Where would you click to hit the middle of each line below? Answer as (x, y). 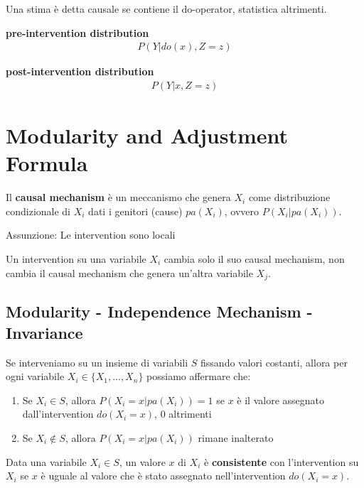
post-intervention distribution (80, 71)
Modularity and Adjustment (147, 135)
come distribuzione (289, 197)
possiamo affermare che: (199, 376)
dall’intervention (58, 414)
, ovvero (242, 211)
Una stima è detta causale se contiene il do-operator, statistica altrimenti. (166, 9)
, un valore (142, 461)
